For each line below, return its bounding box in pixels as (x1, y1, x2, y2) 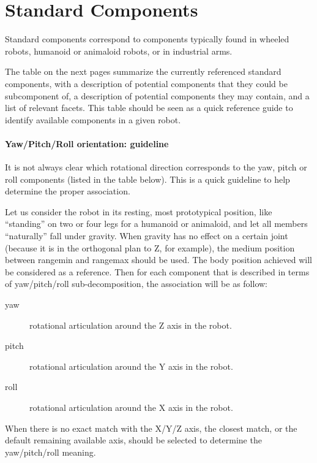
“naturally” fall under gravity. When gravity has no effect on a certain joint (5, 229, 288, 242)
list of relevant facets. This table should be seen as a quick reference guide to (5, 101, 293, 114)
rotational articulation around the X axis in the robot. (29, 400, 233, 413)
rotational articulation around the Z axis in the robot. (29, 318, 232, 331)
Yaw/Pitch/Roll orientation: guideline (5, 137, 169, 150)
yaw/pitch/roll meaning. (5, 445, 96, 458)
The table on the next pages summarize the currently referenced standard (5, 65, 282, 78)
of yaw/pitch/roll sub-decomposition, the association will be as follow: (5, 277, 267, 290)
